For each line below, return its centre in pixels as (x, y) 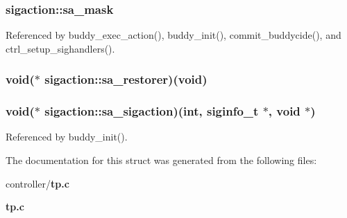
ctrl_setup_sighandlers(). (60, 48)
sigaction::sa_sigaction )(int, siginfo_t (152, 111)
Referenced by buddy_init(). (67, 137)
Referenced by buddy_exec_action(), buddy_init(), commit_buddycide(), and (173, 35)
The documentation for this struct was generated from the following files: (161, 160)
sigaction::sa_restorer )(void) (126, 79)
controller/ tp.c (37, 183)
